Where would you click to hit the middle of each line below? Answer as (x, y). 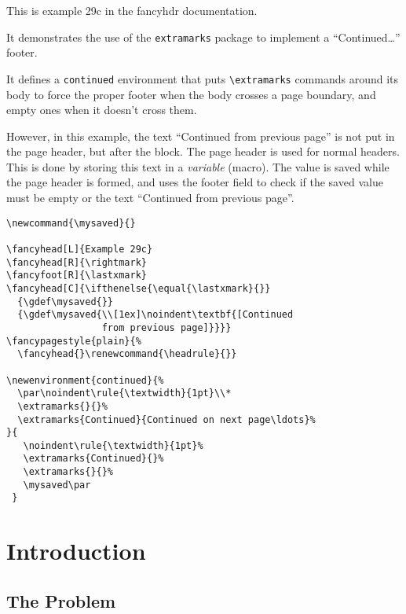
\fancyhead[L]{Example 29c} (80, 249)
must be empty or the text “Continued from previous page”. (150, 198)
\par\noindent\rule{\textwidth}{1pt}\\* (124, 393)
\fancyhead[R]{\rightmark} (77, 262)
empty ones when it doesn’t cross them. (102, 110)
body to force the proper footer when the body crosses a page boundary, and (191, 94)
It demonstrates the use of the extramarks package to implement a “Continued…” (203, 37)
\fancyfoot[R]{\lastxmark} (77, 276)
